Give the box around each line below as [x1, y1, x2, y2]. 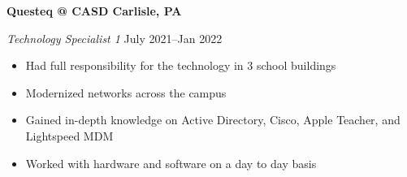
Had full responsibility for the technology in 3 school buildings [25, 57, 336, 74]
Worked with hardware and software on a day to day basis [25, 154, 317, 171]
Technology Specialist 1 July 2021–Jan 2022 [6, 29, 223, 46]
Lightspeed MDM [25, 127, 114, 144]
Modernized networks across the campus [25, 84, 227, 101]
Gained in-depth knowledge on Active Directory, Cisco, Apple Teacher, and [25, 111, 401, 128]
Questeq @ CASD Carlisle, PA [6, 2, 182, 19]
